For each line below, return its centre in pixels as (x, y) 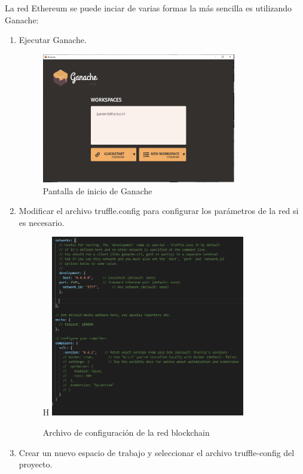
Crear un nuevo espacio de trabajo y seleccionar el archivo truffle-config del (157, 452)
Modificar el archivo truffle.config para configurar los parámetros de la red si (159, 211)
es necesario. (42, 222)
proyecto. (36, 464)
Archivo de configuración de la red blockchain (126, 432)
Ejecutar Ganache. (53, 40)
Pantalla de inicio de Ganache (97, 190)
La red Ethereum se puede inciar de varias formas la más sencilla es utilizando (149, 8)
